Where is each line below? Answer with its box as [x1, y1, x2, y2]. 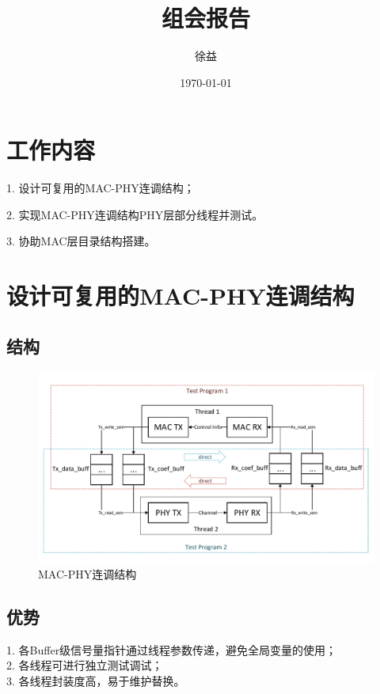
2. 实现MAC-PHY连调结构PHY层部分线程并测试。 [6, 206, 264, 222]
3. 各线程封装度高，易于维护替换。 [6, 673, 185, 688]
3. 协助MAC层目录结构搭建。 [6, 233, 156, 249]
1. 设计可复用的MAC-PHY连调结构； [6, 180, 195, 196]
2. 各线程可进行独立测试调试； [6, 657, 163, 673]
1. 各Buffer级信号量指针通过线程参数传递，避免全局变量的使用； [6, 641, 337, 658]
